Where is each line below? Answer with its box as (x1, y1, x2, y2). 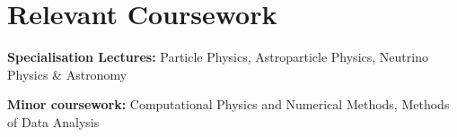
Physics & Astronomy (7, 64, 127, 83)
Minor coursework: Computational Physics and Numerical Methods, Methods (7, 95, 450, 114)
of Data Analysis (7, 112, 100, 131)
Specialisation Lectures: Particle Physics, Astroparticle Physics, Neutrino (7, 47, 428, 66)
